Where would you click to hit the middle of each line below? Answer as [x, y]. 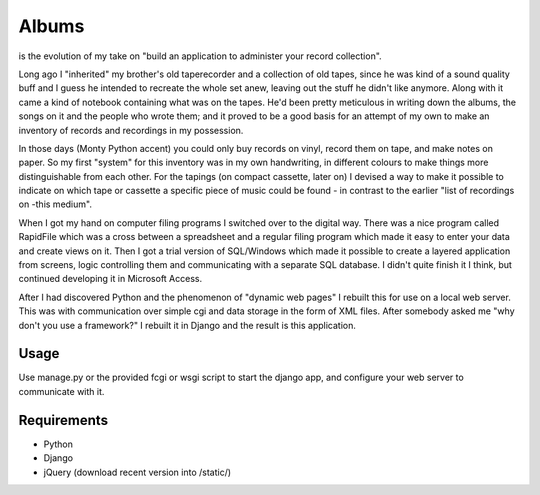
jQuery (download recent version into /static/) [137, 472]
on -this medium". [55, 204]
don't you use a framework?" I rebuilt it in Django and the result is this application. [187, 325]
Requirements [63, 420]
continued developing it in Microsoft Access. [110, 279]
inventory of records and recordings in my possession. [131, 130]
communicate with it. [61, 391]
